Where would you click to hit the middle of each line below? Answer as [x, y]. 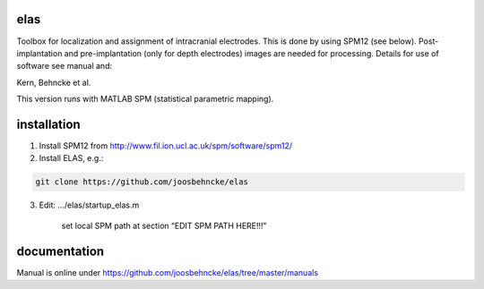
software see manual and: [64, 66]
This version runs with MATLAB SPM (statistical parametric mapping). [145, 99]
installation [48, 124]
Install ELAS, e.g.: [71, 158]
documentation [60, 251]
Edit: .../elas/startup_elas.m [89, 205]
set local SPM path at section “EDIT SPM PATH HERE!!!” [164, 225]
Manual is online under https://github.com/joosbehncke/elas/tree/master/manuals [167, 272]
